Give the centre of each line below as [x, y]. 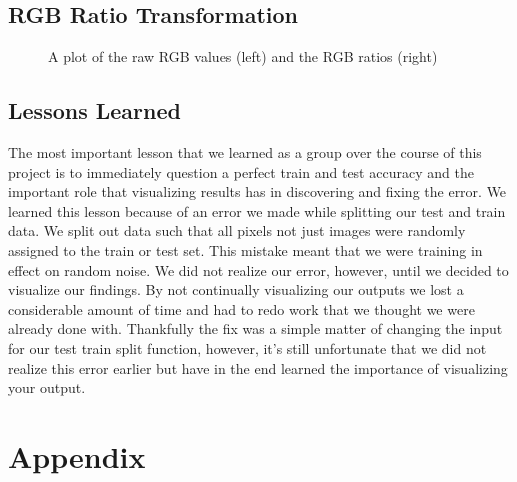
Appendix [77, 455]
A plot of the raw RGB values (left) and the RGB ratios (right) [243, 56]
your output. [47, 387]
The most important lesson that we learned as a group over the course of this [245, 152]
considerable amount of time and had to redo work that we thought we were [241, 308]
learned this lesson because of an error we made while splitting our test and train [257, 210]
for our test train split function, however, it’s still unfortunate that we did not [247, 347]
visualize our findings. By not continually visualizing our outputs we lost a [236, 289]
